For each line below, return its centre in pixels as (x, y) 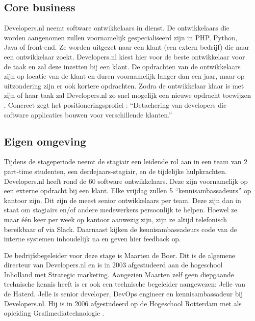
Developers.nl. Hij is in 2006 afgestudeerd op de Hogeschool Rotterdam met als (123, 303)
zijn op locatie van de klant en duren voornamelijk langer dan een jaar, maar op (124, 76)
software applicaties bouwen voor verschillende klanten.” (88, 114)
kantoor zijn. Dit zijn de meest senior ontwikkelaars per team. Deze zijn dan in (123, 200)
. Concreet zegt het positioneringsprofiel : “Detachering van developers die (115, 104)
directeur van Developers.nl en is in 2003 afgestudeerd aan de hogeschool (113, 265)
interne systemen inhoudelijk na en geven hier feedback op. (92, 239)
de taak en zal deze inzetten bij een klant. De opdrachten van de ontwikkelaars (122, 66)
